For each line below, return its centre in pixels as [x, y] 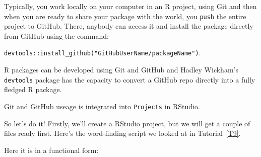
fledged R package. [33, 89]
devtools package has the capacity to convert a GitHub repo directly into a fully [130, 79]
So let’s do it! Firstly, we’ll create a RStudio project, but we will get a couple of [127, 123]
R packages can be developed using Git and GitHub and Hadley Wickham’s [121, 70]
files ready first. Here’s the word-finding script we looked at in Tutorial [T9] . [122, 133]
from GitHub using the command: [56, 35]
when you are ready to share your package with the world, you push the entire [125, 16]
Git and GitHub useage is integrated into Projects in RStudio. [102, 106]
